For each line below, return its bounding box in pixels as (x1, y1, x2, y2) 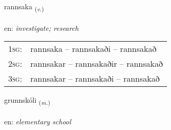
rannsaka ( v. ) (4, 1, 44, 13)
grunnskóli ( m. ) (4, 95, 51, 107)
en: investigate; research (4, 22, 79, 33)
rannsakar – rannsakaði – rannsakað (30, 72, 160, 85)
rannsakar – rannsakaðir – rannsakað (30, 58, 163, 70)
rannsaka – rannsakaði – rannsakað (30, 43, 157, 55)
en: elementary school (4, 116, 71, 127)
